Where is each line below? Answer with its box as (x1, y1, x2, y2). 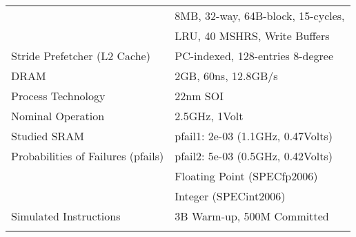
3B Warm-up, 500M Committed (175, 208, 329, 224)
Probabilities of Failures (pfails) (11, 148, 164, 164)
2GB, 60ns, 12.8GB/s (175, 68, 278, 84)
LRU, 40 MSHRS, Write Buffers (175, 28, 330, 44)
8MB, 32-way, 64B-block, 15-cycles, (175, 8, 345, 23)
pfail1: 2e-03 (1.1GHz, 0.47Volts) (175, 128, 333, 144)
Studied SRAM (11, 128, 85, 144)
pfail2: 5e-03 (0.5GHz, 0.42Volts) (175, 148, 333, 164)
